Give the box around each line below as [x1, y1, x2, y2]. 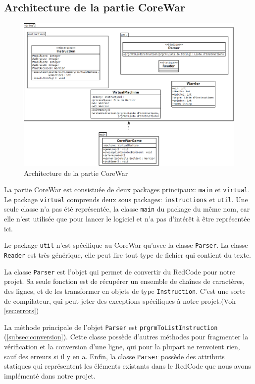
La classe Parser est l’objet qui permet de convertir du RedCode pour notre [4, 266, 236, 276]
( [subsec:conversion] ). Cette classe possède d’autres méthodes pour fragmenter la [4, 331, 249, 342]
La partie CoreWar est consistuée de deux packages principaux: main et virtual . [4, 184, 250, 195]
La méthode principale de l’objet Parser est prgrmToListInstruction [4, 322, 218, 332]
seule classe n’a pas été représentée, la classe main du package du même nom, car [4, 204, 250, 214]
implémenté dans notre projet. [4, 370, 96, 381]
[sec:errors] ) [4, 305, 39, 316]
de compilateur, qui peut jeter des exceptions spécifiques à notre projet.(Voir [4, 295, 237, 306]
